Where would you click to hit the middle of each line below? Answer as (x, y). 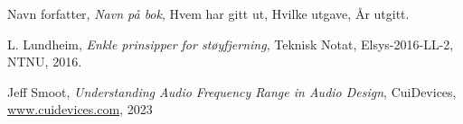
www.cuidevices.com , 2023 (80, 109)
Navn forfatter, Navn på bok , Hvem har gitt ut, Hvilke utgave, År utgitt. (208, 13)
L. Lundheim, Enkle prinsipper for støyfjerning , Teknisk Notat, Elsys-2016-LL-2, (231, 44)
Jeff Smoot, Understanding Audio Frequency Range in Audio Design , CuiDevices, (232, 91)
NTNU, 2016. (45, 62)
